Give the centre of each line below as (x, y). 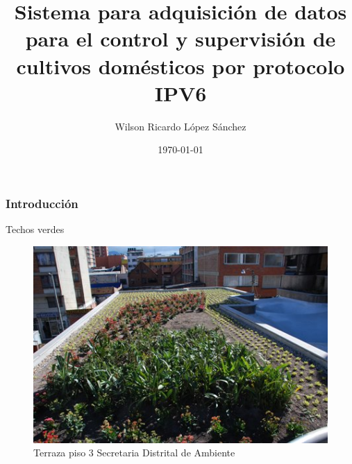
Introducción (42, 203)
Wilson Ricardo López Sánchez (181, 126)
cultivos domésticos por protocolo (181, 66)
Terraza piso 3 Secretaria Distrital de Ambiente (134, 453)
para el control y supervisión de (181, 38)
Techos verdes (35, 229)
